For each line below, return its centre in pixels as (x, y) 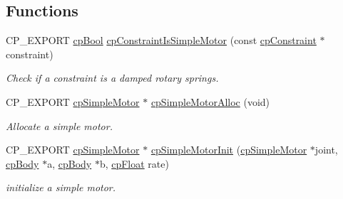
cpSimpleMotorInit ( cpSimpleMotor (229, 150)
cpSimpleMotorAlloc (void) (210, 101)
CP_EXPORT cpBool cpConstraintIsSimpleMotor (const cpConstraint (161, 40)
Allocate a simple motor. (59, 125)
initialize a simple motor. (61, 187)
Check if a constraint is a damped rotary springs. (112, 78)
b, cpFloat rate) (134, 163)
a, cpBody (70, 163)
